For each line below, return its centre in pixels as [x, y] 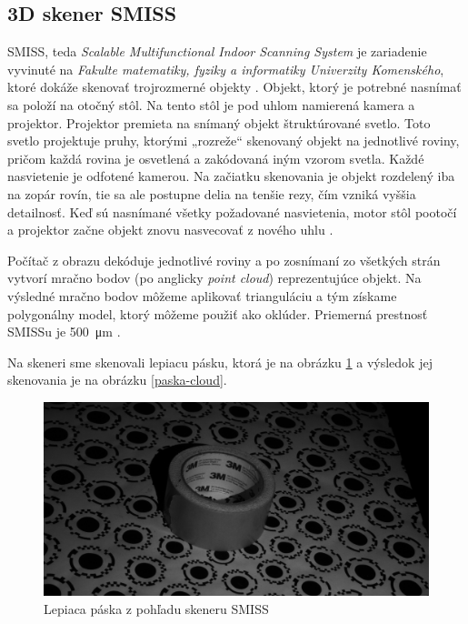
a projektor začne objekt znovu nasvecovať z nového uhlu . [170, 230]
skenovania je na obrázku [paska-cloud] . [117, 380]
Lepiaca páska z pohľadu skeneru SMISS [156, 608]
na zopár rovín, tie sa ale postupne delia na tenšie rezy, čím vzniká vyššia [212, 193]
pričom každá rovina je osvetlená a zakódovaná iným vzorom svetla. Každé [216, 158]
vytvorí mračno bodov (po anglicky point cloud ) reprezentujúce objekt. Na [214, 278]
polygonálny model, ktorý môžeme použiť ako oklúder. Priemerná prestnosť [218, 313]
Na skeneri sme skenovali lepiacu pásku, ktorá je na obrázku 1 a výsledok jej [220, 362]
